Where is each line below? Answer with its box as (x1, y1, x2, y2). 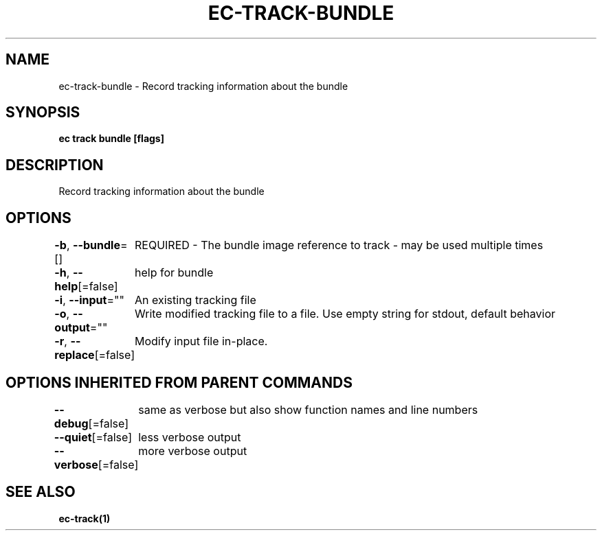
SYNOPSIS (5, 104, 80, 121)
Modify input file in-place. (135, 334, 268, 349)
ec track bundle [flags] (58, 132, 164, 145)
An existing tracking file (135, 293, 256, 307)
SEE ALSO (5, 483, 76, 501)
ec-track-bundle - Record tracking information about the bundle (58, 80, 348, 92)
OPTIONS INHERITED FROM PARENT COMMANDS (5, 373, 353, 391)
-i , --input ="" (54, 293, 124, 307)
